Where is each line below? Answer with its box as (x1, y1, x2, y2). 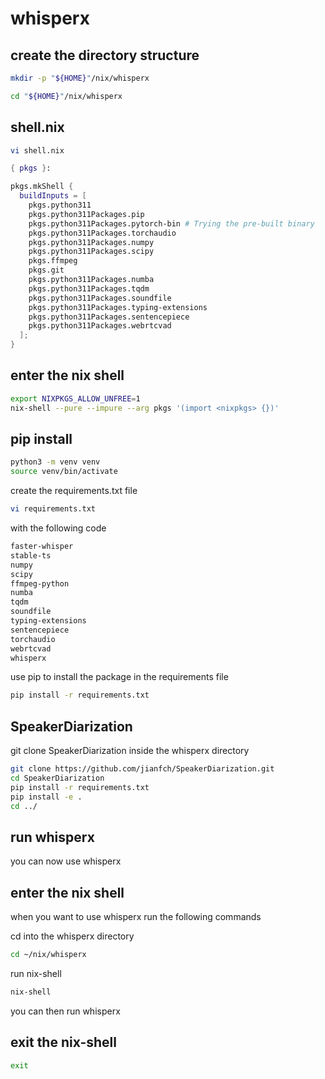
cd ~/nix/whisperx (10, 950, 87, 960)
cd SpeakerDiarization (10, 773, 105, 783)
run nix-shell (10, 968, 62, 979)
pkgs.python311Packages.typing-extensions (28, 302, 208, 312)
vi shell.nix (10, 145, 65, 156)
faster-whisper (10, 542, 74, 552)
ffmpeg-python (10, 578, 70, 589)
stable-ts (10, 550, 52, 561)
